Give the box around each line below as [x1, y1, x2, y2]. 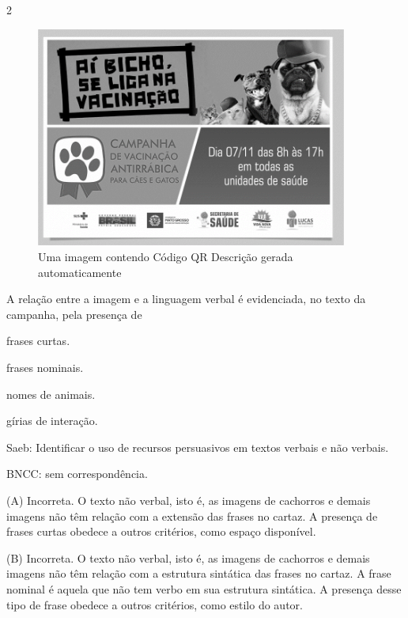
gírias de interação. [6, 412, 98, 429]
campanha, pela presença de [6, 305, 142, 322]
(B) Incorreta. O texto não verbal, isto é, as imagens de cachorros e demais [6, 549, 370, 566]
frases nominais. [6, 358, 84, 375]
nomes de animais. [6, 385, 96, 402]
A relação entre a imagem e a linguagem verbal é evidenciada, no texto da [6, 290, 366, 307]
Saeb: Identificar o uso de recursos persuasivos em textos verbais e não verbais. [6, 438, 389, 455]
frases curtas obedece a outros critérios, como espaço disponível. [6, 523, 316, 540]
